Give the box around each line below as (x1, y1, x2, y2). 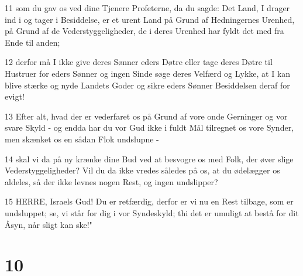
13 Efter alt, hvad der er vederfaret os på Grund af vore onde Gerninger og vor (5, 110, 288, 122)
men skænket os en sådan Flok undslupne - (5, 132, 159, 145)
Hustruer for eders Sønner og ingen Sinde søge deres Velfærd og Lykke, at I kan (5, 67, 291, 79)
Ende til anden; (5, 36, 60, 48)
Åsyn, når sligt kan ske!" (5, 218, 92, 230)
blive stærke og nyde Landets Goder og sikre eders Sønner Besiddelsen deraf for (5, 79, 290, 91)
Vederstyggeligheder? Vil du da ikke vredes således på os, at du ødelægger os (5, 164, 280, 176)
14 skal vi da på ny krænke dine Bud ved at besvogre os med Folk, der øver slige (5, 152, 294, 165)
